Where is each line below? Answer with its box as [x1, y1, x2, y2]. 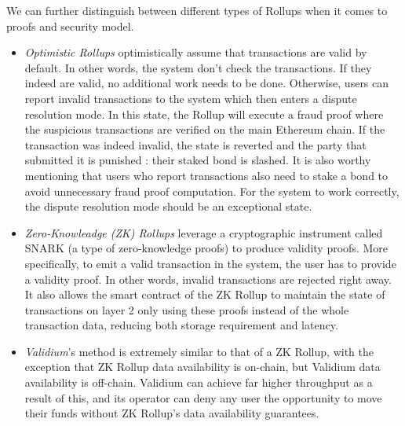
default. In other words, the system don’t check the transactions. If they [24, 59, 372, 75]
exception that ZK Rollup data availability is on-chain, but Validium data [24, 358, 381, 375]
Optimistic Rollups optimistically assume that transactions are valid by [24, 44, 367, 61]
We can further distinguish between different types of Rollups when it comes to [6, 2, 388, 18]
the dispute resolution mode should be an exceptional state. [24, 198, 312, 215]
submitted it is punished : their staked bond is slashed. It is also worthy [24, 152, 371, 168]
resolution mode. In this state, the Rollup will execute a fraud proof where [24, 105, 384, 122]
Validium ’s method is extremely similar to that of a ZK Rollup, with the [24, 343, 374, 359]
